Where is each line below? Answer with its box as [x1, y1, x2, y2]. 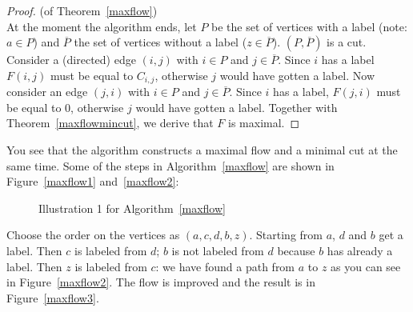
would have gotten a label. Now [219, 66, 375, 83]
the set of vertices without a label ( [74, 34, 247, 50]
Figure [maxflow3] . [6, 289, 99, 306]
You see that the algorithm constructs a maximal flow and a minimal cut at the [6, 142, 398, 158]
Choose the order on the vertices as [6, 226, 180, 243]
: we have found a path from [155, 258, 295, 274]
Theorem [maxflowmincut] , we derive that [6, 114, 214, 131]
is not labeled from [171, 242, 264, 258]
